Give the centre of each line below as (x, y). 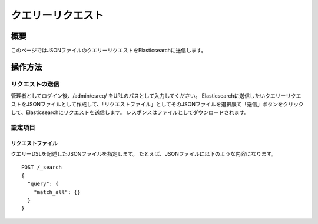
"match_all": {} (57, 192)
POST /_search (42, 167)
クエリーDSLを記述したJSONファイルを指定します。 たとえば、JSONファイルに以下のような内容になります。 (144, 153)
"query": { (43, 184)
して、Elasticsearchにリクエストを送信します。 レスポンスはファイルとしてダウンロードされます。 (130, 112)
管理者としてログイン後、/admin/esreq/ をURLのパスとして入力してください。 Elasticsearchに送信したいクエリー (148, 96)
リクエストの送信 (35, 84)
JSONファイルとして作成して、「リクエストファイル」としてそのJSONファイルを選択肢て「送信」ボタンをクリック (165, 104)
